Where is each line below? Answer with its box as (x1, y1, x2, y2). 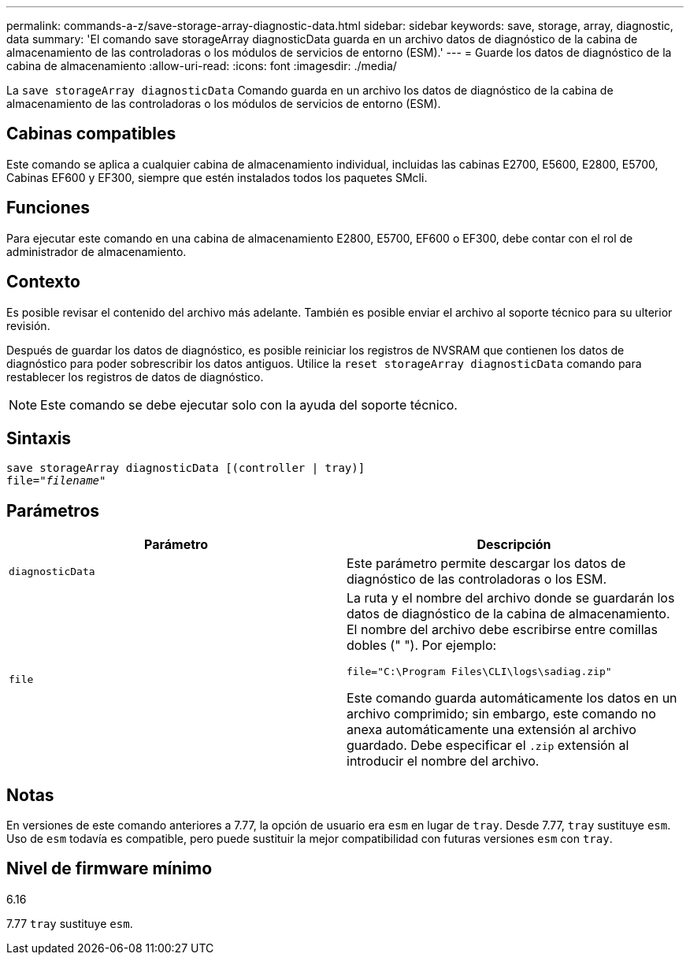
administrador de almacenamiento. (6, 244, 187, 258)
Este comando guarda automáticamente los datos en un (347, 690, 677, 707)
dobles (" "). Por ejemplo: (347, 637, 497, 654)
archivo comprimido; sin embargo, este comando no (347, 706, 656, 722)
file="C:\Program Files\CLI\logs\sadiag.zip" (347, 666, 612, 678)
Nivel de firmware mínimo (6, 859, 213, 879)
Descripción (477, 536, 551, 553)
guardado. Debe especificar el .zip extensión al (347, 737, 629, 754)
